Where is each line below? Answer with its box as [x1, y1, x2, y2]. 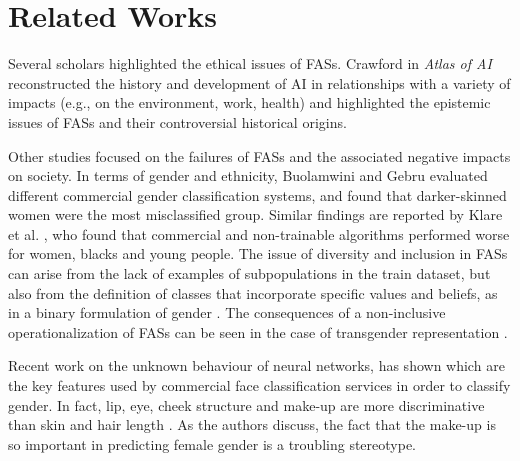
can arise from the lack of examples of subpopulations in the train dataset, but [8, 263, 491, 284]
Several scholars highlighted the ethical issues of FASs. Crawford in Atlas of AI [8, 53, 492, 74]
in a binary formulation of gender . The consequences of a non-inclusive [8, 302, 446, 323]
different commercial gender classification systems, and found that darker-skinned [8, 184, 507, 205]
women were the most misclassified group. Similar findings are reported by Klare [8, 204, 503, 225]
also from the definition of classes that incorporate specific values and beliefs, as [8, 282, 498, 303]
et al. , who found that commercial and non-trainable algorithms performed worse [8, 223, 510, 244]
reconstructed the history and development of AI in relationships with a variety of [8, 72, 511, 93]
